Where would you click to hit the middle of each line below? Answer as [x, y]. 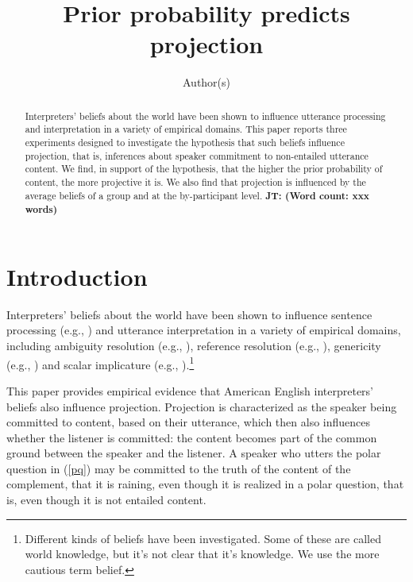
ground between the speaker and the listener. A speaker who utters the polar [194, 453]
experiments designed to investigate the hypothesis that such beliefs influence [185, 143]
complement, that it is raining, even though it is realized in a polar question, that [205, 484]
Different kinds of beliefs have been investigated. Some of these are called [203, 538]
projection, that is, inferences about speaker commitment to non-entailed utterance [197, 155]
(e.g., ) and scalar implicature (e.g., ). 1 [100, 363]
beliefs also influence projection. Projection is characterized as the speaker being [202, 406]
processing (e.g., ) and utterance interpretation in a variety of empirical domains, [204, 330]
